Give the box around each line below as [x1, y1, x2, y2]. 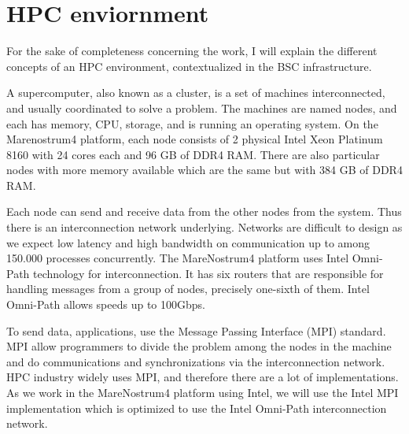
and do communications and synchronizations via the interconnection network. [6, 353, 385, 369]
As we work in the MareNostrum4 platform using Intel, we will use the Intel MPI [6, 384, 399, 400]
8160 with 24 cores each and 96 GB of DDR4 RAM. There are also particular [6, 146, 380, 162]
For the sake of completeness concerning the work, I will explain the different [6, 43, 378, 59]
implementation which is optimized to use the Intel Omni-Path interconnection [6, 399, 387, 416]
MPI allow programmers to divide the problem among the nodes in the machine [6, 338, 392, 354]
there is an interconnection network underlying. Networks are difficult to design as [6, 219, 403, 236]
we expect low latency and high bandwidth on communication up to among [6, 234, 370, 250]
